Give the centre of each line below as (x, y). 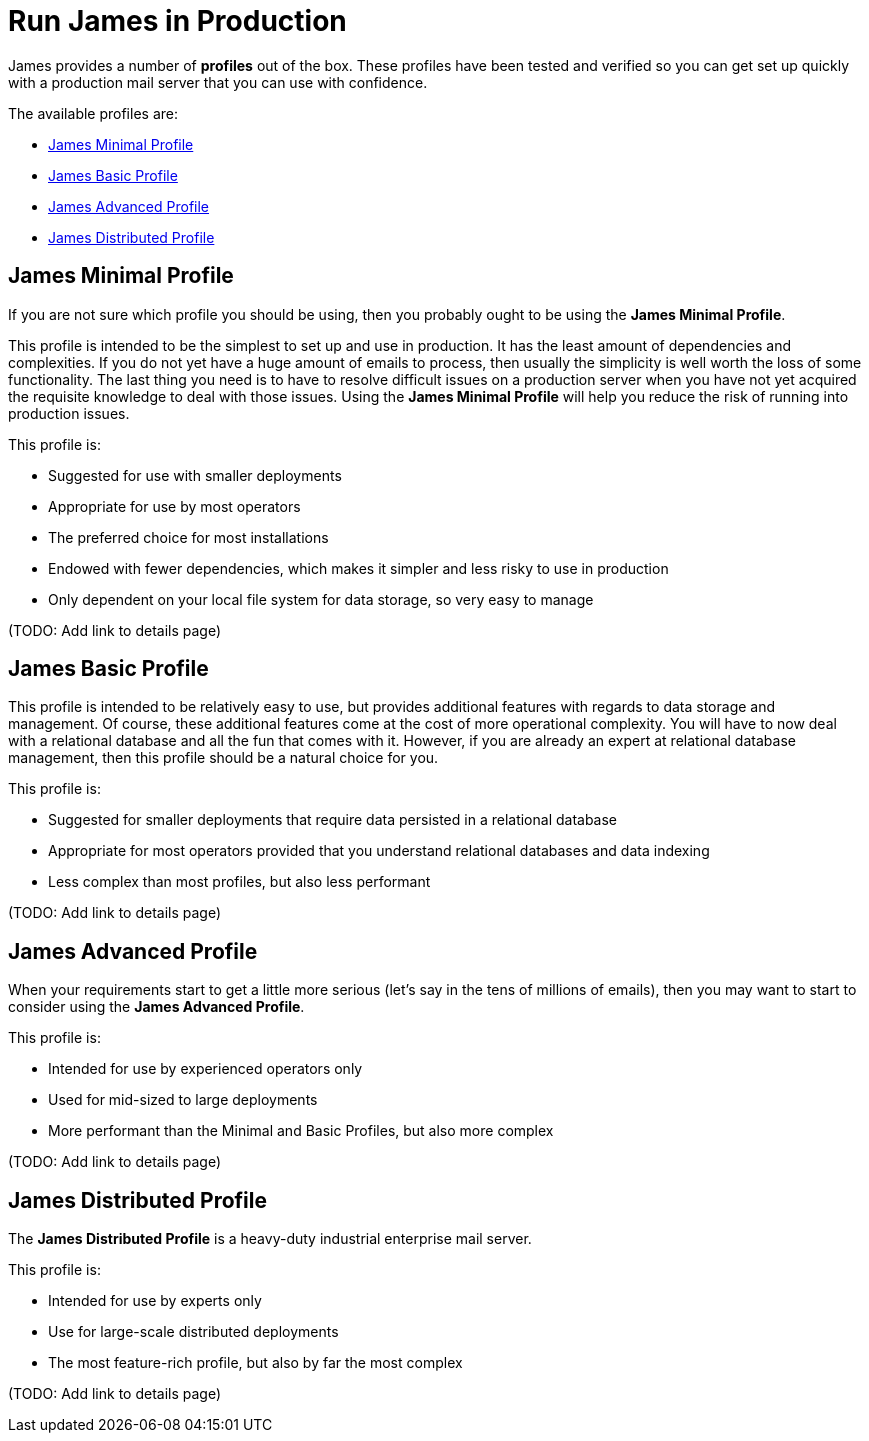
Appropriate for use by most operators (174, 506)
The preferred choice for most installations (188, 537)
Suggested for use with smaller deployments (195, 475)
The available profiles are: (93, 113)
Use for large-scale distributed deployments (193, 1332)
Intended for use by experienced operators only (205, 1069)
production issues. (69, 413)
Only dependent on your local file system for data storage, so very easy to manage (321, 599)
